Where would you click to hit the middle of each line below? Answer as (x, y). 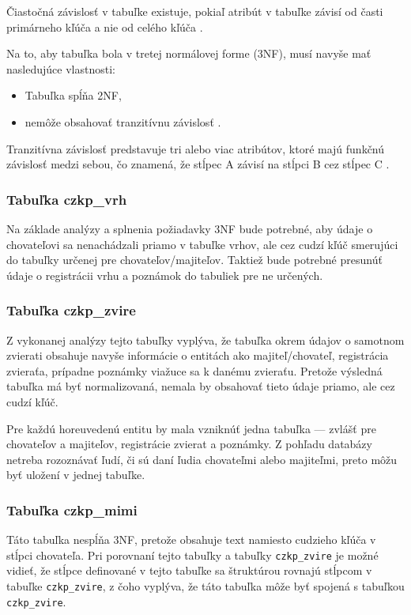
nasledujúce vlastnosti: (61, 68)
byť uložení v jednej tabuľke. (76, 475)
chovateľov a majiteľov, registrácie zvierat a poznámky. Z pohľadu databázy (189, 444)
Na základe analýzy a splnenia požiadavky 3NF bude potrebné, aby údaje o (190, 228)
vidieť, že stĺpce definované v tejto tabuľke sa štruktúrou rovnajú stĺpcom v (189, 570)
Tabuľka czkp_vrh (67, 199)
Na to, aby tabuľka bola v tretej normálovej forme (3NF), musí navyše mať (189, 53)
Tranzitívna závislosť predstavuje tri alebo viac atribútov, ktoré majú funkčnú (196, 148)
